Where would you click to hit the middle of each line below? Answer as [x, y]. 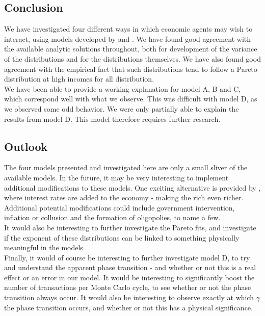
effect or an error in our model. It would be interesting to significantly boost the [129, 277]
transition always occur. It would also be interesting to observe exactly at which [129, 297]
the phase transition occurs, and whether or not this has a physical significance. [128, 307]
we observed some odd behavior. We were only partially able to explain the [122, 108]
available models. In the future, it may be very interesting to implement [116, 177]
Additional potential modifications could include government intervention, [120, 207]
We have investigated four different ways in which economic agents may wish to [128, 29]
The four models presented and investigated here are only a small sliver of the [126, 167]
